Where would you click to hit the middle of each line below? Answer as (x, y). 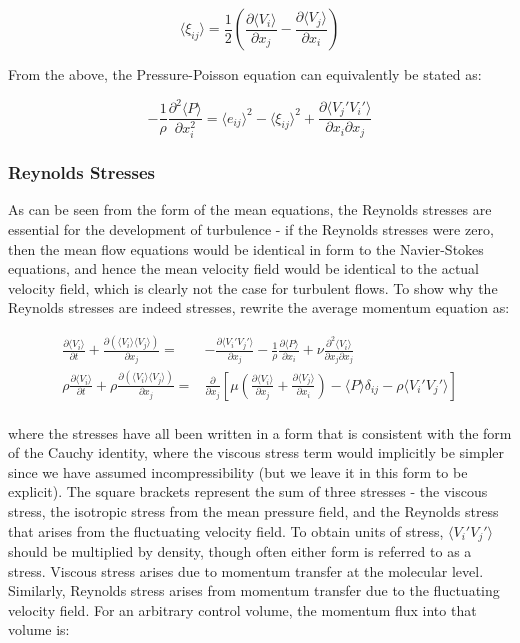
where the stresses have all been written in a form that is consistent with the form (260, 432)
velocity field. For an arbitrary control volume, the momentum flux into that (242, 609)
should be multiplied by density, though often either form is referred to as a (240, 551)
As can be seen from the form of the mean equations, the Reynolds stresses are (250, 209)
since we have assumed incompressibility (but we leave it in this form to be (238, 471)
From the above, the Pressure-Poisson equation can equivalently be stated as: (245, 74)
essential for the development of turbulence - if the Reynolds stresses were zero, (251, 229)
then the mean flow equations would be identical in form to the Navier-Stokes (246, 248)
